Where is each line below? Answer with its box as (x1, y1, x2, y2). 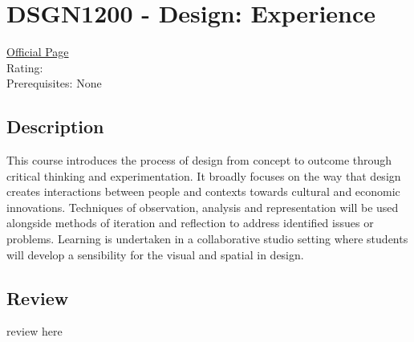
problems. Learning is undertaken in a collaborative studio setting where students (6, 230, 408, 247)
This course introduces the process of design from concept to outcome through (6, 152, 392, 169)
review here (6, 323, 63, 340)
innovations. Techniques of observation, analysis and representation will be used (6, 198, 399, 215)
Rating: (6, 59, 43, 75)
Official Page (6, 43, 69, 60)
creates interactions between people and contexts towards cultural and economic (6, 183, 400, 200)
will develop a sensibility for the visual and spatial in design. (6, 246, 304, 263)
